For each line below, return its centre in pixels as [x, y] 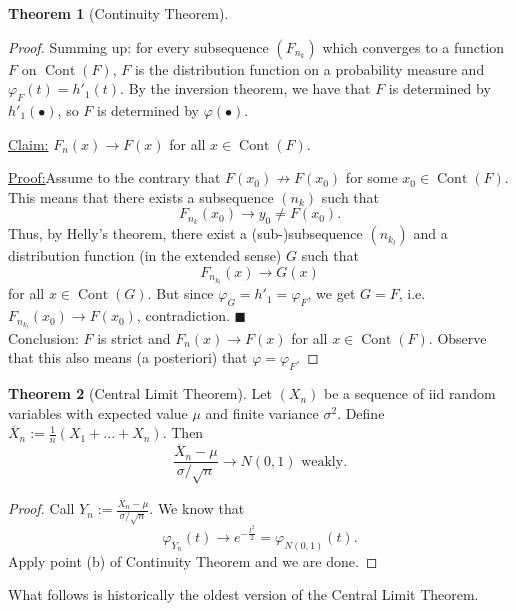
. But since [180, 293]
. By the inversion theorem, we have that [245, 88]
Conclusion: [43, 337]
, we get [331, 293]
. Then [183, 432]
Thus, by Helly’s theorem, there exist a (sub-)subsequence [185, 233]
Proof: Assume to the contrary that [114, 177]
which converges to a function [413, 46]
